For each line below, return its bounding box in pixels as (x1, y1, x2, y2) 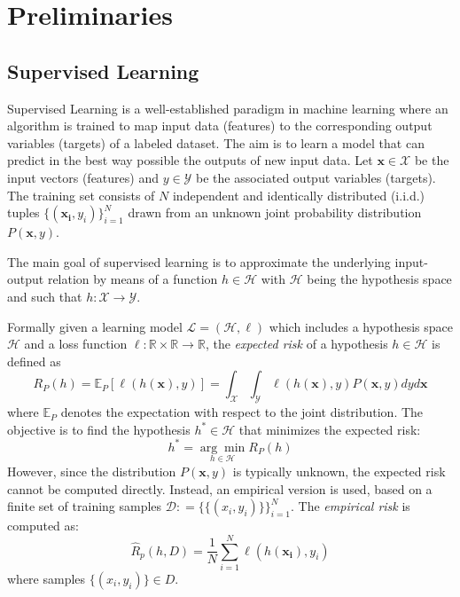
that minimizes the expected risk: (238, 420, 421, 438)
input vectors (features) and (7, 168, 159, 186)
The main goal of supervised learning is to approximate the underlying (7, 252, 391, 271)
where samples (7, 569, 86, 587)
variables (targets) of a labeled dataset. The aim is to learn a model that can (7, 133, 425, 152)
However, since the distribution (7, 462, 176, 480)
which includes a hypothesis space (269, 317, 454, 335)
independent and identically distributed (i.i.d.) (172, 185, 425, 204)
